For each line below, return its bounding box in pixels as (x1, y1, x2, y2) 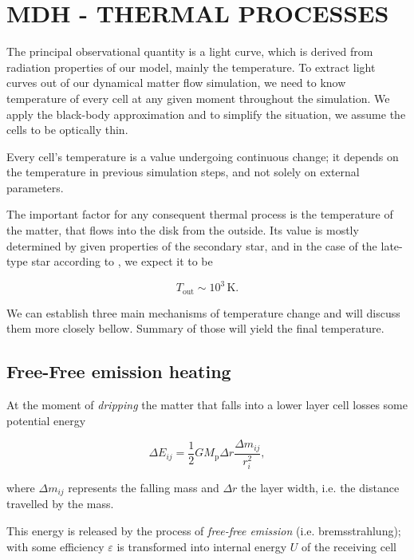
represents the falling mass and (68, 479, 219, 495)
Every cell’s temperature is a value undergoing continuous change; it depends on (6, 148, 399, 164)
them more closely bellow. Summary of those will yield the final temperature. (6, 320, 384, 337)
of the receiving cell (301, 538, 396, 554)
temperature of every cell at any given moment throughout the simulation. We (6, 89, 390, 106)
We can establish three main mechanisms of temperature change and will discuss (6, 304, 400, 321)
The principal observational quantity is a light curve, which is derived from (6, 43, 373, 60)
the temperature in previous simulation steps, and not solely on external (6, 164, 360, 180)
